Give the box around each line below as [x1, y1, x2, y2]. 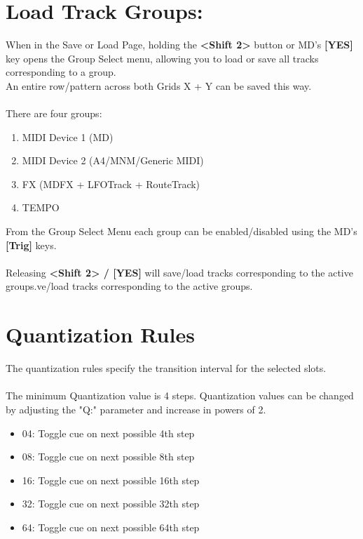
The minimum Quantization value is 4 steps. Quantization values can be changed [6, 388, 354, 403]
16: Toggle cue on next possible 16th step [22, 472, 200, 487]
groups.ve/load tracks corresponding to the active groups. [6, 279, 253, 293]
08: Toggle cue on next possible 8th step [22, 449, 195, 464]
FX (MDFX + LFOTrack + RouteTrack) [22, 176, 200, 191]
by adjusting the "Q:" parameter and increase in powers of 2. [6, 401, 266, 416]
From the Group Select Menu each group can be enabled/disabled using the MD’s [6, 224, 357, 239]
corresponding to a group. [6, 65, 116, 79]
